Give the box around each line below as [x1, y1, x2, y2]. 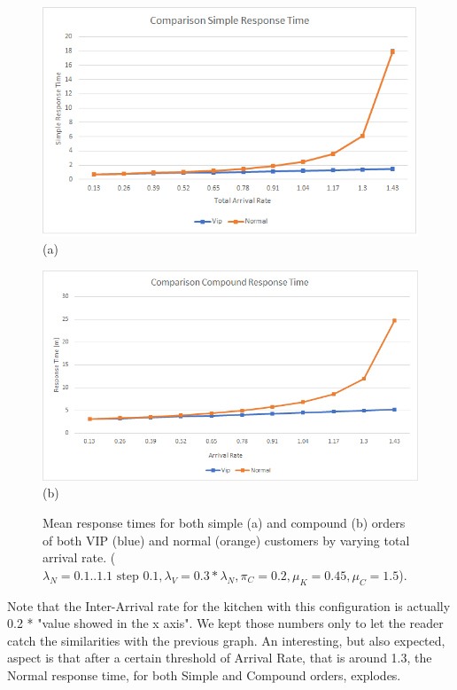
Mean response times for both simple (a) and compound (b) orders [43, 513, 406, 531]
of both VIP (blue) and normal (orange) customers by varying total [43, 530, 410, 549]
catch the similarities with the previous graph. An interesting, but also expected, [7, 631, 445, 649]
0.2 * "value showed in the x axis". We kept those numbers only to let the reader [7, 614, 444, 632]
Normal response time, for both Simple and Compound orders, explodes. [7, 665, 401, 684]
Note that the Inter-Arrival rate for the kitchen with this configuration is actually [7, 596, 451, 615]
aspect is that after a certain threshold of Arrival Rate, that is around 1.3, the [7, 648, 432, 667]
